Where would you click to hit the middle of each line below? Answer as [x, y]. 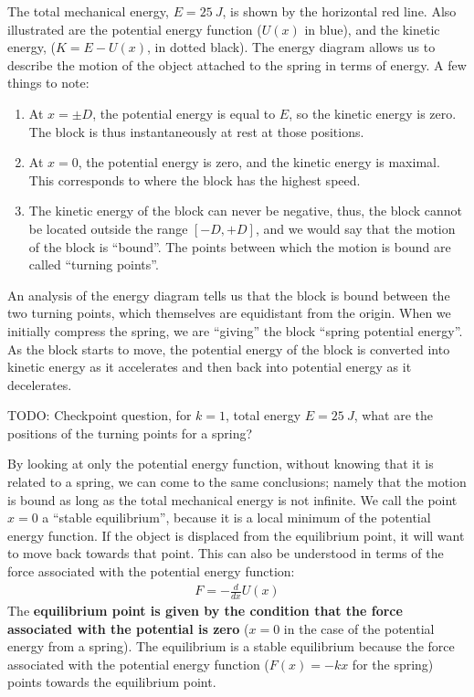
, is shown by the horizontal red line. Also [339, 11]
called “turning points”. [94, 264]
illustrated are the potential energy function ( [135, 29]
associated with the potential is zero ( [128, 628]
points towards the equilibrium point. [112, 682]
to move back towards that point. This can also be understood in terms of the [226, 553]
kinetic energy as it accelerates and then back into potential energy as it [210, 367]
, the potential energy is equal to [184, 113]
